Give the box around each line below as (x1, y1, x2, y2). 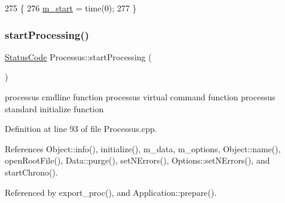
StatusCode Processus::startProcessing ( (5, 50, 152, 63)
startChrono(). (5, 165, 58, 178)
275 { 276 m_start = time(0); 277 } (5, 2, 137, 14)
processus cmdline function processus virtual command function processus (5, 91, 275, 103)
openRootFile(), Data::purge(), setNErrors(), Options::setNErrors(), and (5, 154, 270, 167)
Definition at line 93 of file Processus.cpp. (5, 122, 157, 135)
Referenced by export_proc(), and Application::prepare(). (5, 186, 217, 198)
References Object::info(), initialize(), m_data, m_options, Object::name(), (5, 142, 281, 155)
